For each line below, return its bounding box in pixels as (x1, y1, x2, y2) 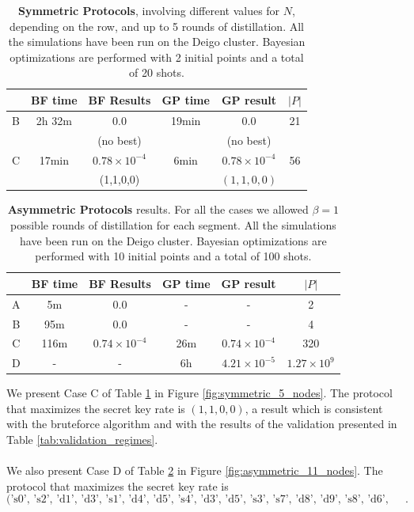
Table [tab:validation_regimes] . (6, 431, 158, 448)
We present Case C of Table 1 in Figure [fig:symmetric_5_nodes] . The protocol (6, 385, 393, 401)
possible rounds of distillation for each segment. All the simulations (10, 217, 336, 233)
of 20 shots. (129, 64, 184, 81)
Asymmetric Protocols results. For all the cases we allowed (7, 201, 309, 218)
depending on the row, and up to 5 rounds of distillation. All (9, 17, 304, 34)
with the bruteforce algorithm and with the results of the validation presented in (6, 415, 397, 432)
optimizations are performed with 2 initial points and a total (9, 48, 304, 65)
